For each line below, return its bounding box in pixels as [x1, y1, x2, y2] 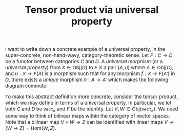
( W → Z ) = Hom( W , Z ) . [5, 125, 57, 131]
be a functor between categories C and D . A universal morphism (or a [5, 58, 163, 65]
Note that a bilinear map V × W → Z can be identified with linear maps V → [5, 119, 174, 125]
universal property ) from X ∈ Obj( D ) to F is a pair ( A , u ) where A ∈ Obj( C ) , [5, 64, 174, 71]
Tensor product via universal [25, 4, 159, 15]
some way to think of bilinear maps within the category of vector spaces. [5, 113, 171, 119]
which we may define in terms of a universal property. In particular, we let [5, 100, 172, 106]
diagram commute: [5, 83, 48, 89]
